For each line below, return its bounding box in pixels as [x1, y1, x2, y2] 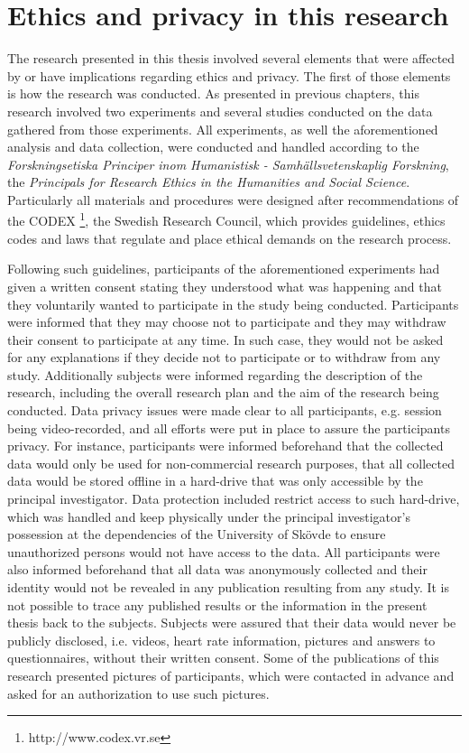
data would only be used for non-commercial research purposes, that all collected [7, 453, 455, 472]
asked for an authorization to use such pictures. [7, 683, 270, 702]
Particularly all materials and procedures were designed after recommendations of [7, 190, 459, 209]
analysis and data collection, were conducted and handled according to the [7, 137, 419, 156]
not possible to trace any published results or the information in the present [7, 595, 428, 614]
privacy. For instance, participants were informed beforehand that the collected [7, 436, 444, 455]
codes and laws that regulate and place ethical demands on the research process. [7, 228, 452, 247]
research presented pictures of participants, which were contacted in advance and [7, 665, 455, 684]
